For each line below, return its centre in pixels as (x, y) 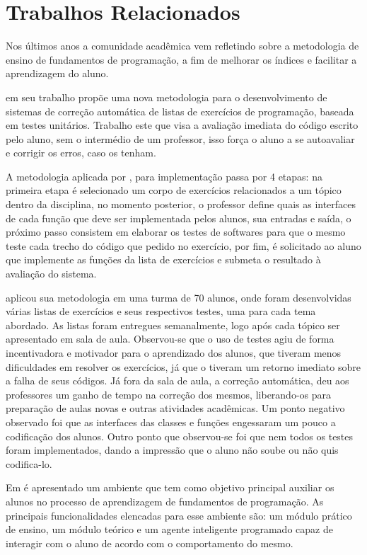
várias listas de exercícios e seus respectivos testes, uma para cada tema (161, 311)
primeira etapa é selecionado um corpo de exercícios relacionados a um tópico (174, 190)
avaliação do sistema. (51, 274)
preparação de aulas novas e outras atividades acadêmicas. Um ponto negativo (175, 408)
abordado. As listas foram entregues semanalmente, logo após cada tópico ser (173, 325)
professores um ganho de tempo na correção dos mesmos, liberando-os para (169, 394)
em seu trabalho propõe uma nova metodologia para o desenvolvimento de (167, 97)
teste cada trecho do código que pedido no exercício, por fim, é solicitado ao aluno (183, 245)
